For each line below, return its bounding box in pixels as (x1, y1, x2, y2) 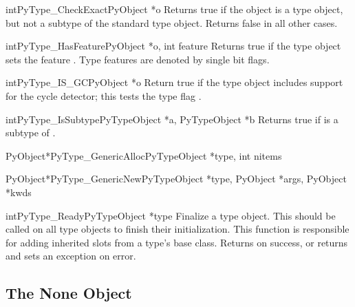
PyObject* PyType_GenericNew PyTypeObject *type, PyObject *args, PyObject (6, 171, 347, 186)
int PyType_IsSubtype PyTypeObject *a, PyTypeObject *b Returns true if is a (6, 112, 338, 126)
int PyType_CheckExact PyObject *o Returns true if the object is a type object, (6, 2, 343, 16)
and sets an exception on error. (6, 248, 136, 263)
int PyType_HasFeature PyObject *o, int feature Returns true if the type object (6, 39, 341, 53)
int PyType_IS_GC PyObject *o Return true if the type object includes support (6, 75, 343, 89)
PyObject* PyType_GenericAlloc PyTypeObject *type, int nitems (6, 148, 282, 162)
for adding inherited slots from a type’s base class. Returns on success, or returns (6, 235, 348, 249)
